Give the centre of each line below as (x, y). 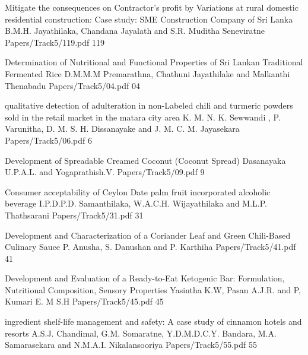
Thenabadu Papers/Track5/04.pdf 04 (72, 85)
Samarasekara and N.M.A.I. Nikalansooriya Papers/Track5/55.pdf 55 (131, 345)
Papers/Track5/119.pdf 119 (55, 42)
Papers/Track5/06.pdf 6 (48, 140)
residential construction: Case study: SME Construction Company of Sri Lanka (149, 19)
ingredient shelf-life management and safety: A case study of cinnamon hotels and (153, 321)
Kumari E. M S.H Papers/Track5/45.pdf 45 (84, 301)
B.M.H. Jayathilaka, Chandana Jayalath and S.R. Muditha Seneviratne (135, 31)
